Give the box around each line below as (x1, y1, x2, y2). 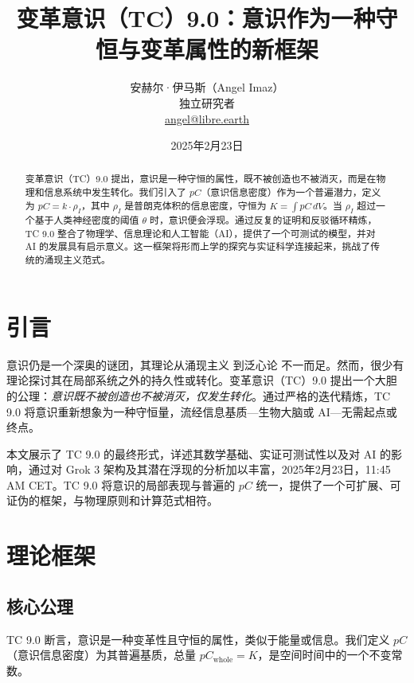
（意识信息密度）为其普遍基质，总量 (6, 646, 196, 663)
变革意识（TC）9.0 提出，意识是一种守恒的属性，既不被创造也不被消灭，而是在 (25, 172, 377, 185)
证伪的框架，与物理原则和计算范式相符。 (6, 492, 218, 509)
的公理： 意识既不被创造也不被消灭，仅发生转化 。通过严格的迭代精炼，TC (6, 387, 391, 404)
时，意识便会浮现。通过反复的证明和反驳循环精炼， (149, 213, 377, 227)
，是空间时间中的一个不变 (257, 646, 392, 663)
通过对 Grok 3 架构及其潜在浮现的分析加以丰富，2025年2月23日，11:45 (28, 461, 391, 478)
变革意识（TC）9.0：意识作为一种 (16, 2, 376, 34)
